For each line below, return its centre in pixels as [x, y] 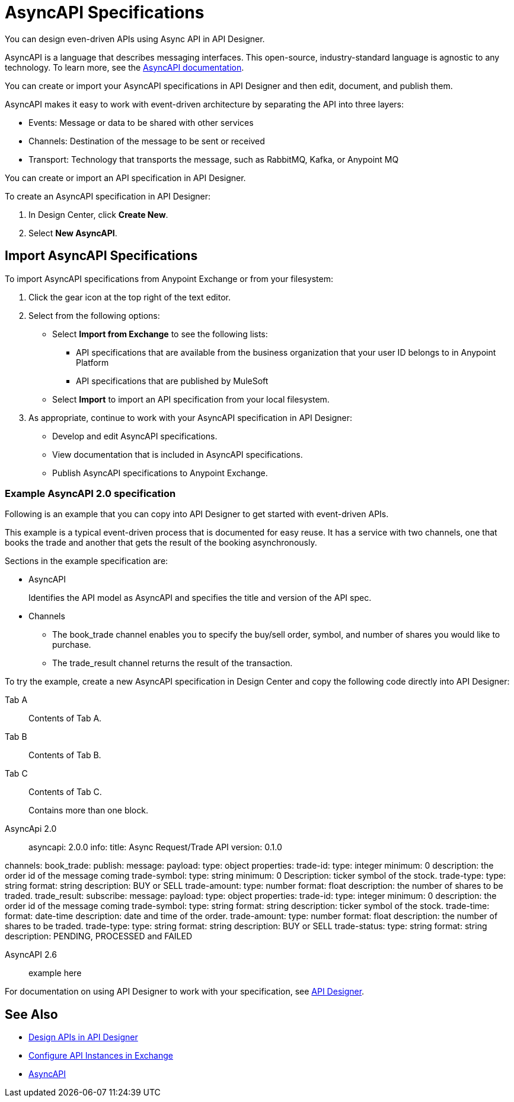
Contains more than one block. [88, 810]
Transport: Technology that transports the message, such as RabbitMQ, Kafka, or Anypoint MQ [214, 159]
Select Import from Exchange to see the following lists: [160, 334]
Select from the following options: [94, 315]
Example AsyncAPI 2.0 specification [90, 493]
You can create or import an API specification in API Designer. [125, 178]
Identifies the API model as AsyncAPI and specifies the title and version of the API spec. [200, 598]
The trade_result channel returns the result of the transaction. [173, 663]
